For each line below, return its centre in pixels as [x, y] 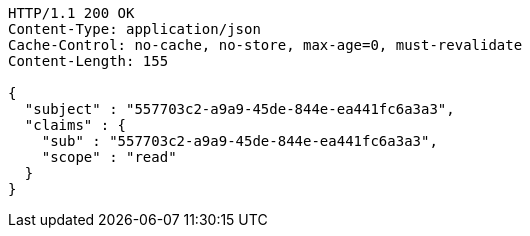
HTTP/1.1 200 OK [71, 13]
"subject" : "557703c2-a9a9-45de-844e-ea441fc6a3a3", [239, 109]
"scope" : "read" [109, 157]
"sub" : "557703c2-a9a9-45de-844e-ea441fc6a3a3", [239, 141]
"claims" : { [75, 125]
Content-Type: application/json [134, 29]
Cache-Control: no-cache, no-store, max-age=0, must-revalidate [265, 45]
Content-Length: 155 [88, 61]
